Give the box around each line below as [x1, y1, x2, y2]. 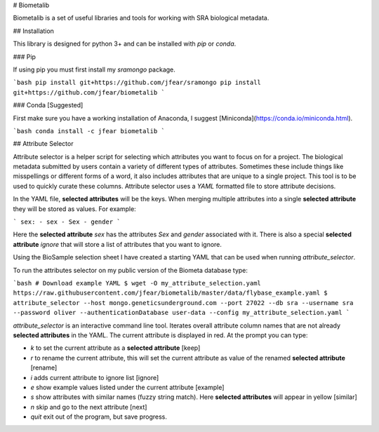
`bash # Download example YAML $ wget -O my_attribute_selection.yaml [13, 279, 261, 287]
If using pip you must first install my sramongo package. [13, 65, 175, 74]
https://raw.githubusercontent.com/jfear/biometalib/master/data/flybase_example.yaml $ [13, 289, 328, 297]
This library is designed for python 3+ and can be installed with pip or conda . [13, 39, 237, 48]
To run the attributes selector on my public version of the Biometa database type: [13, 266, 248, 274]
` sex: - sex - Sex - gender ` [13, 218, 121, 226]
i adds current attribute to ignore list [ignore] [30, 373, 159, 382]
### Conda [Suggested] [13, 101, 84, 109]
